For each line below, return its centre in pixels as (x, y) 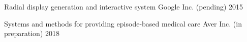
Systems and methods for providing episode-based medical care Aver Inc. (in (123, 23)
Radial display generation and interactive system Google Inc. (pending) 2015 (124, 6)
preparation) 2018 (32, 33)
